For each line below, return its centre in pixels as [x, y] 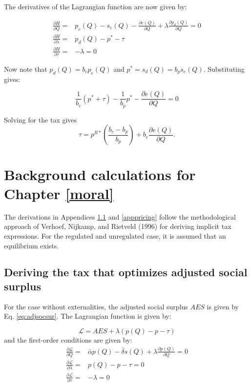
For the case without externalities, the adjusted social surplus [96, 306]
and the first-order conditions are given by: [68, 339]
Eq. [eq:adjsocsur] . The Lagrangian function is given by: [88, 316]
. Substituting [224, 69]
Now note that [26, 69]
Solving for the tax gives [41, 119]
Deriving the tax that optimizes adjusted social [126, 272]
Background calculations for [100, 174]
